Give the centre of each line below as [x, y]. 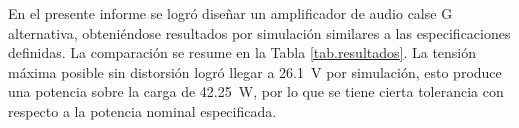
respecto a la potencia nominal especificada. [142, 110]
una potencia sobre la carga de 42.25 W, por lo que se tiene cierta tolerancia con [256, 91]
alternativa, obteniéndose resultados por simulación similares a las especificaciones [259, 32]
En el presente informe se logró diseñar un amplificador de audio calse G [230, 13]
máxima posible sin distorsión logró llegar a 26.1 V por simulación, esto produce [255, 71]
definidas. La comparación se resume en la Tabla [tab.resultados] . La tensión [242, 52]
